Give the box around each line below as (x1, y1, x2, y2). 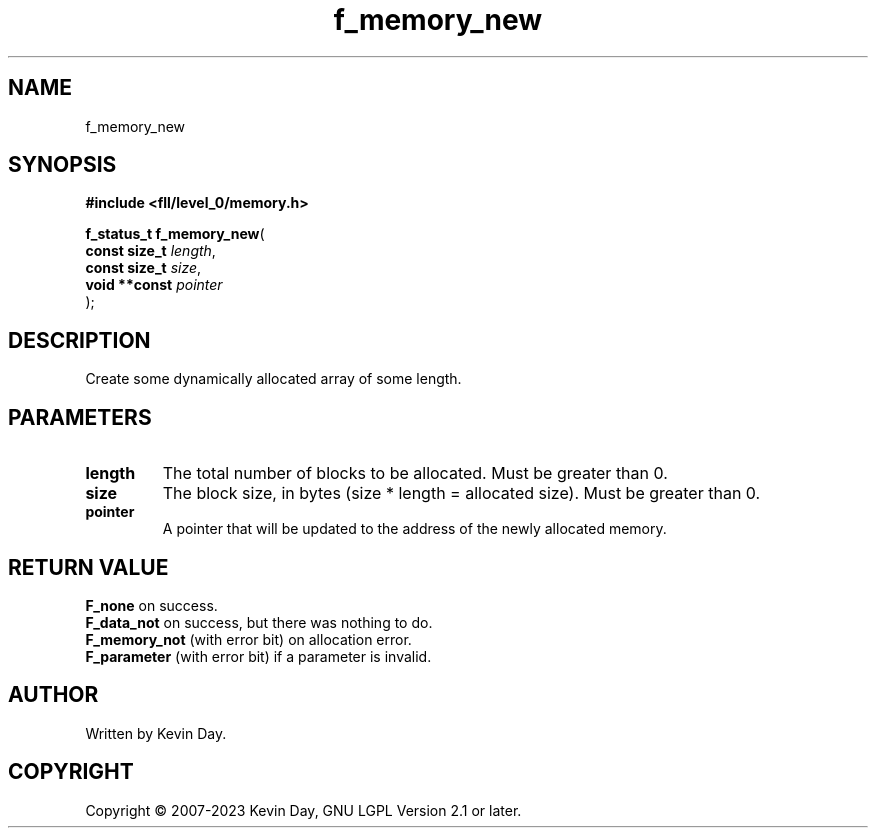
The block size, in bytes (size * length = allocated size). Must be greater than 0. (162, 483, 761, 504)
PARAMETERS (8, 404, 152, 430)
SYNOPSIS (8, 152, 117, 178)
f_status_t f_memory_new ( (85, 225, 265, 243)
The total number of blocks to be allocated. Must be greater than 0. (162, 463, 668, 484)
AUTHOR (8, 682, 99, 708)
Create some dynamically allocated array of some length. (85, 370, 462, 388)
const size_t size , (85, 259, 202, 277)
